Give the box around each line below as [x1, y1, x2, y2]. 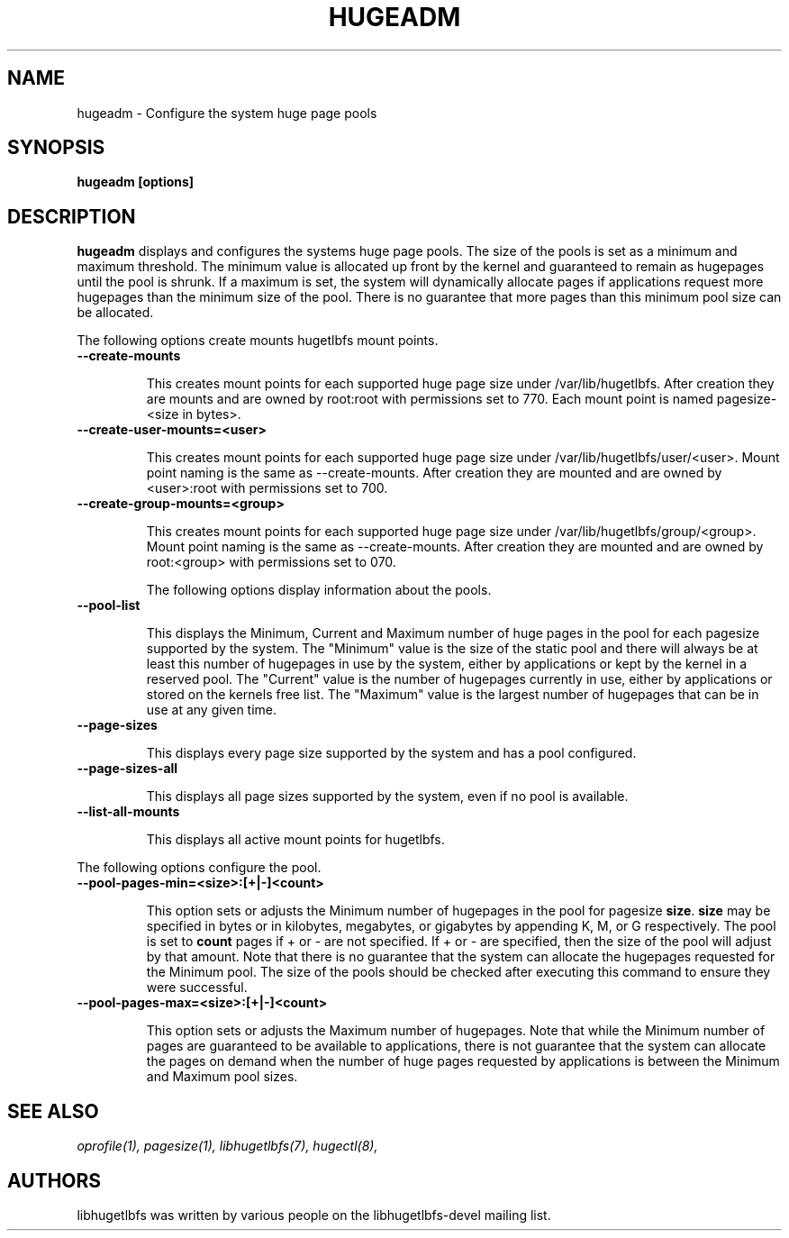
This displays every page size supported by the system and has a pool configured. [146, 745, 637, 761]
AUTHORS [7, 1169, 102, 1192]
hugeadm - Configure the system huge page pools [77, 105, 377, 121]
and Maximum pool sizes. [146, 1069, 298, 1085]
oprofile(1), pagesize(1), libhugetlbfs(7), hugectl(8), [77, 1138, 378, 1154]
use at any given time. [146, 702, 277, 718]
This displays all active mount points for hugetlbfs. [146, 832, 445, 848]
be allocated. [77, 305, 154, 321]
